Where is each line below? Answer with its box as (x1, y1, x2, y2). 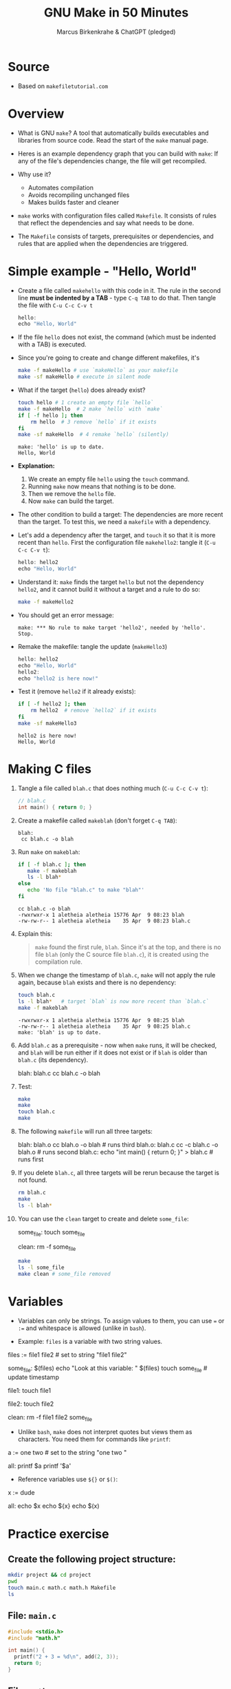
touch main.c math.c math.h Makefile (8, 1584, 116, 1592)
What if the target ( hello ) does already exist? (17, 386, 146, 394)
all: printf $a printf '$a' (8, 1462, 71, 1470)
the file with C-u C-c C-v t (17, 301, 93, 309)
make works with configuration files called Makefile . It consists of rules (17, 211, 217, 220)
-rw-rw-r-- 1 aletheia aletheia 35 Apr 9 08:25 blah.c (17, 1023, 191, 1030)
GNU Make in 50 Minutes (43, 5, 189, 21)
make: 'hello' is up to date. (17, 444, 105, 450)
